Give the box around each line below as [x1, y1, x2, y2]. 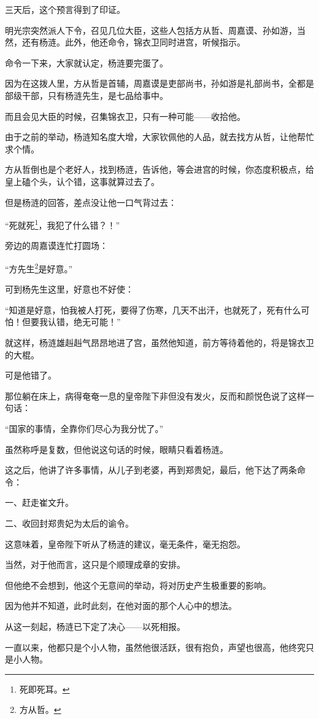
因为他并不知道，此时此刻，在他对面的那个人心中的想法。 [5, 599, 237, 612]
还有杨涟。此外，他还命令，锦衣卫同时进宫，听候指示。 [21, 36, 245, 49]
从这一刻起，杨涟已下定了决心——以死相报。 [5, 619, 185, 632]
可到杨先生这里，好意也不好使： [5, 283, 134, 296]
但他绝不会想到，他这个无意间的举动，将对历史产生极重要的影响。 [5, 578, 271, 591]
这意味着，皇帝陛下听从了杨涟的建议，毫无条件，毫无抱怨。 [5, 537, 245, 550]
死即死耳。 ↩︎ [19, 682, 70, 695]
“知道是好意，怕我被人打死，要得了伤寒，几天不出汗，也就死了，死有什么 [5, 303, 301, 316]
